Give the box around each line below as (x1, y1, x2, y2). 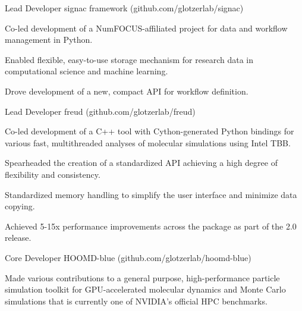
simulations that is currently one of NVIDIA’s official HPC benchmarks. (5, 294, 268, 307)
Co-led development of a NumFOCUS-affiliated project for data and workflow (5, 21, 288, 34)
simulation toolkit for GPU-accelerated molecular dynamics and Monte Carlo (5, 283, 286, 296)
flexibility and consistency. (5, 168, 100, 180)
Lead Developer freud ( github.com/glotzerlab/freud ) (5, 105, 196, 117)
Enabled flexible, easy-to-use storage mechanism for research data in (5, 53, 253, 65)
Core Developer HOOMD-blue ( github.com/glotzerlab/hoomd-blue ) (5, 251, 251, 263)
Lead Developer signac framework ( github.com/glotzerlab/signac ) (5, 2, 244, 14)
